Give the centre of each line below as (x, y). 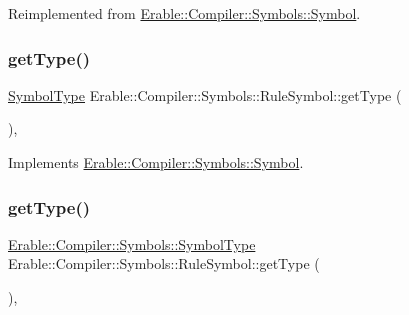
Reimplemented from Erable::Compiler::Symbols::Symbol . (184, 13)
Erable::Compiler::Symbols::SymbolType (132, 243)
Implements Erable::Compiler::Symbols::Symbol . (156, 162)
